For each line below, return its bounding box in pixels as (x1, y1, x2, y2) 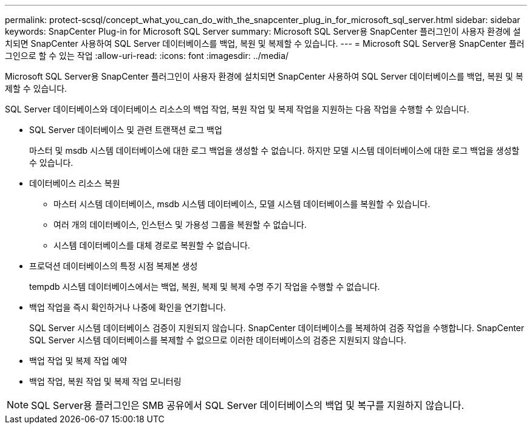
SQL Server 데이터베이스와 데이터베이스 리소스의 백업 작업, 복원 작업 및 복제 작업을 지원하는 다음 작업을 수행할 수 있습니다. (5, 104, 469, 114)
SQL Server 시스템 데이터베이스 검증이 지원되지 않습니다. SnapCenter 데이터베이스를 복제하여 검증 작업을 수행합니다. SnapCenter (29, 323, 525, 333)
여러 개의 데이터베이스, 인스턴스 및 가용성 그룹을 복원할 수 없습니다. (53, 219, 307, 230)
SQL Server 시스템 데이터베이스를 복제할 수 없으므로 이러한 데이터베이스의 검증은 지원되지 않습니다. (29, 335, 406, 345)
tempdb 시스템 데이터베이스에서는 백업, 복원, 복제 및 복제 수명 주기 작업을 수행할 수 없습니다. (29, 281, 380, 292)
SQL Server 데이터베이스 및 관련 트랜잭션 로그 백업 (29, 125, 222, 135)
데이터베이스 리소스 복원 (29, 178, 120, 188)
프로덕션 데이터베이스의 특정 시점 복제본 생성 (29, 261, 198, 271)
